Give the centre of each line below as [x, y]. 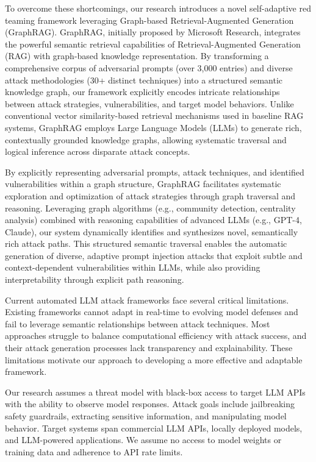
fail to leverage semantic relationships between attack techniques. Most [138, 323]
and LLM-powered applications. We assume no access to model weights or [143, 440]
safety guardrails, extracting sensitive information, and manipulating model [146, 416]
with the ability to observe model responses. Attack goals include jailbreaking [150, 404]
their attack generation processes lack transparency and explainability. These [149, 348]
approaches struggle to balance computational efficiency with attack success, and [156, 336]
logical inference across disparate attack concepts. [98, 151]
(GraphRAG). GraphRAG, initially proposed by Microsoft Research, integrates [153, 32]
